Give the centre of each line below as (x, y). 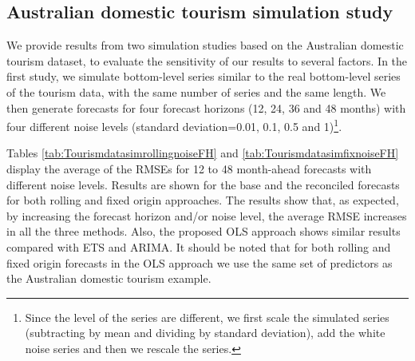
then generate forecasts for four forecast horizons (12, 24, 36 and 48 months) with (206, 107)
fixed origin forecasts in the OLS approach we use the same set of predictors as (200, 262)
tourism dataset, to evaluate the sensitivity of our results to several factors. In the (207, 60)
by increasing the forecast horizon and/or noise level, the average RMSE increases (207, 215)
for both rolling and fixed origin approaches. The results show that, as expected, (203, 200)
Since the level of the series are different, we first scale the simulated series (207, 317)
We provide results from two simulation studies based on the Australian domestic (205, 45)
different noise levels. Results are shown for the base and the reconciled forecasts (203, 184)
